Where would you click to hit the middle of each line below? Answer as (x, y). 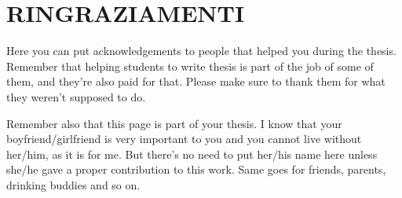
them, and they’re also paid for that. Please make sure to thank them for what (196, 81)
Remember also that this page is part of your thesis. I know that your (174, 123)
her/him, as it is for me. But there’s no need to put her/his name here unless (192, 154)
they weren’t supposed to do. (76, 96)
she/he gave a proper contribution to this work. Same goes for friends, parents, (196, 169)
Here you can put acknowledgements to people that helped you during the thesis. (201, 51)
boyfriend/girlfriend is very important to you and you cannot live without (184, 139)
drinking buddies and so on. (73, 184)
